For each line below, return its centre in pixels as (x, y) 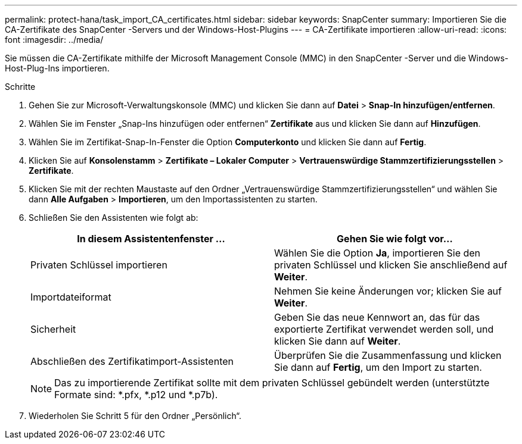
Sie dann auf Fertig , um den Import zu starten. (378, 367)
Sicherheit (53, 329)
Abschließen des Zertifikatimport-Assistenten (132, 361)
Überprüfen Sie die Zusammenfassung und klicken (388, 355)
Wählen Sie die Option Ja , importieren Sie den (377, 253)
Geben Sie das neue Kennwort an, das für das (377, 317)
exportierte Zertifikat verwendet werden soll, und (384, 329)
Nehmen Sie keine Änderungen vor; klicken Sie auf (388, 291)
